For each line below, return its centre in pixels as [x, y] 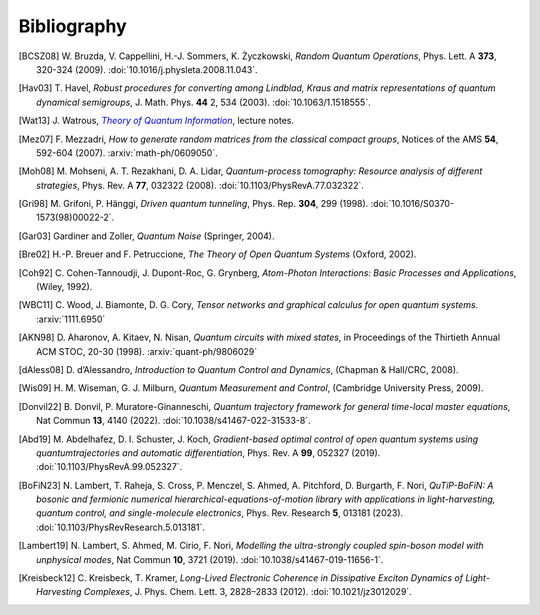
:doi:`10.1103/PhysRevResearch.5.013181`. [120, 527]
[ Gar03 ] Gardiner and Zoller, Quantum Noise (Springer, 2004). [146, 236]
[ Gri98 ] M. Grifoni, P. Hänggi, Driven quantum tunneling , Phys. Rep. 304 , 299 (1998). [193, 204]
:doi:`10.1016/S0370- [412, 204]
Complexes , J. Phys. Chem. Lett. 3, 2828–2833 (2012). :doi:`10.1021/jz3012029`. [247, 592]
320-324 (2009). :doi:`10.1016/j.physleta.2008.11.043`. [147, 69]
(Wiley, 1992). [64, 287]
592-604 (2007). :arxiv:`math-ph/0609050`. [127, 152]
